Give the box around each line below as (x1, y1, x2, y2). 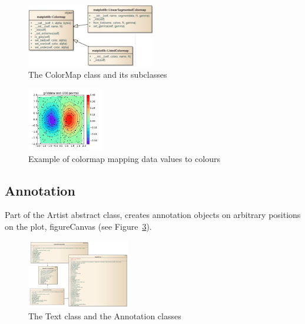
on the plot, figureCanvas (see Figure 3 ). (5, 220, 152, 233)
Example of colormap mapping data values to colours (28, 152, 220, 164)
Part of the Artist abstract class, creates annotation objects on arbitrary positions (5, 209, 301, 221)
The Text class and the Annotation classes (28, 309, 181, 322)
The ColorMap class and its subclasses (28, 68, 167, 81)
